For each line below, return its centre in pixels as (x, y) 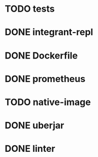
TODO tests (30, 9)
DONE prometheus (45, 79)
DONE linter (30, 149)
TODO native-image (48, 102)
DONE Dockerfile (41, 55)
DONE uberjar (34, 126)
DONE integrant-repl (49, 32)
